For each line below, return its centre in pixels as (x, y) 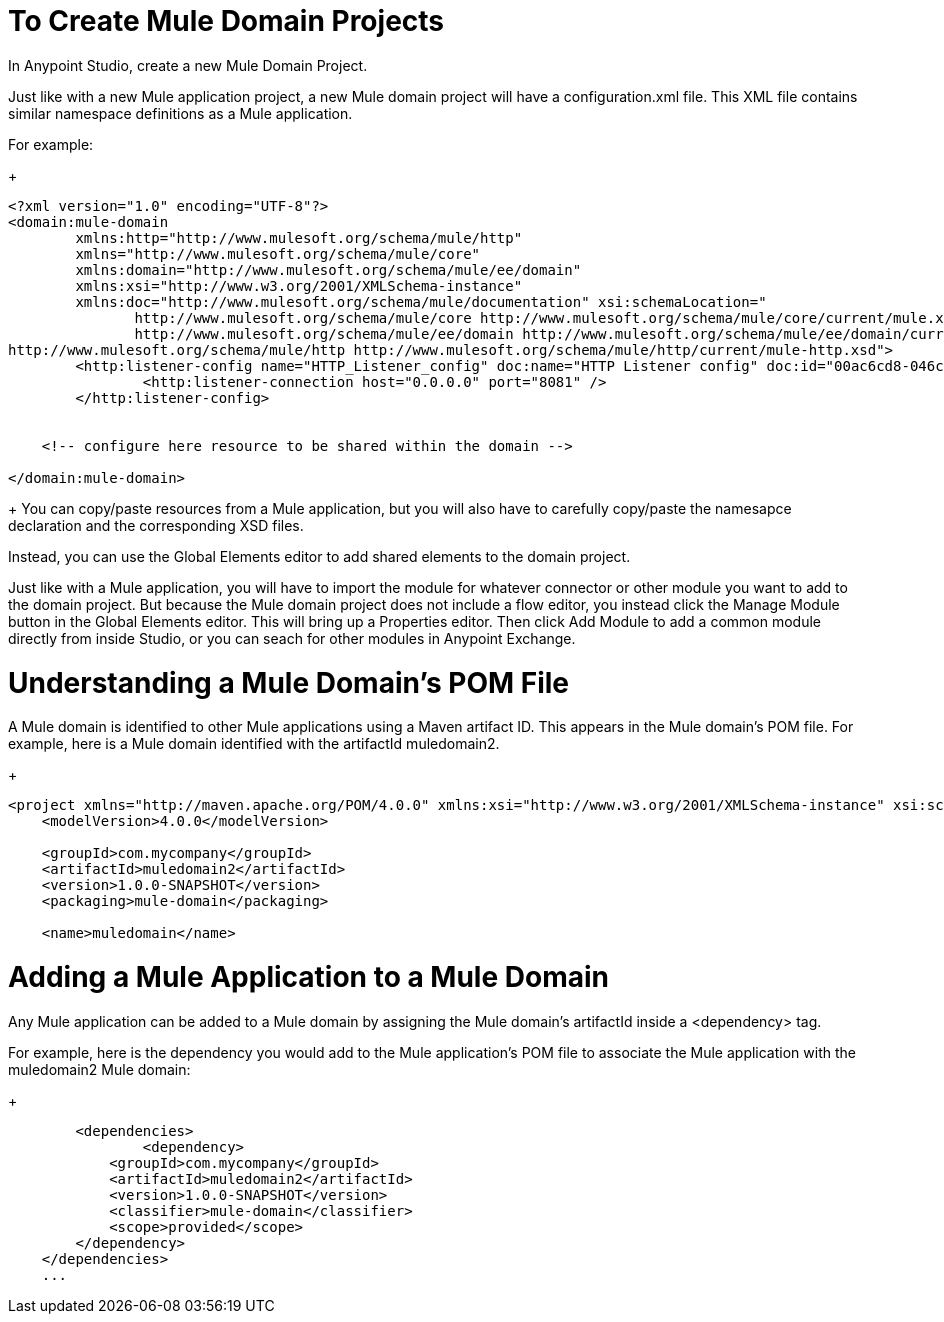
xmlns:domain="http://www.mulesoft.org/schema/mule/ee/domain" (328, 269)
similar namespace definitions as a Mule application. (180, 113)
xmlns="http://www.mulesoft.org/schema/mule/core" (278, 253)
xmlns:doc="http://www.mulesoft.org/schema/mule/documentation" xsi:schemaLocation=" (421, 301)
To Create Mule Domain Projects (226, 21)
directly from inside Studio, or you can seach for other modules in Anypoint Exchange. (292, 638)
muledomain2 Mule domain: (99, 1069)
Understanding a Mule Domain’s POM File (289, 682)
